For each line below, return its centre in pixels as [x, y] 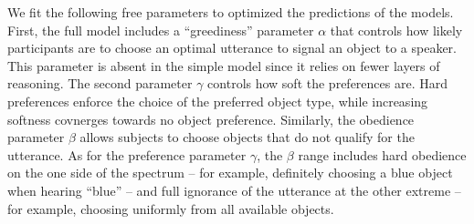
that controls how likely [396, 30]
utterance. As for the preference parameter [127, 154]
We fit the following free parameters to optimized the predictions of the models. [231, 12]
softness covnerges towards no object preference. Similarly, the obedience [211, 119]
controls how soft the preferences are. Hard [327, 83]
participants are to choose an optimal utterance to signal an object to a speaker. [232, 48]
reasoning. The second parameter [100, 83]
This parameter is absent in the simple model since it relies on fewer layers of [224, 65]
